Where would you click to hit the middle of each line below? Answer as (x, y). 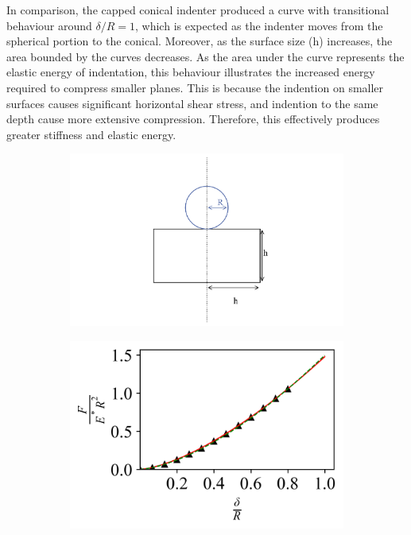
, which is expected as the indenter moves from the (259, 25)
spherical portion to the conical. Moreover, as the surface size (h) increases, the (200, 41)
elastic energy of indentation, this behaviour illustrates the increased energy (191, 72)
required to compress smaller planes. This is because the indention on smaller (195, 87)
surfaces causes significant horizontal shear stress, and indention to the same (192, 103)
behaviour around (49, 25)
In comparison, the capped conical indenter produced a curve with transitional (198, 10)
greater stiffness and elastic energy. (91, 134)
